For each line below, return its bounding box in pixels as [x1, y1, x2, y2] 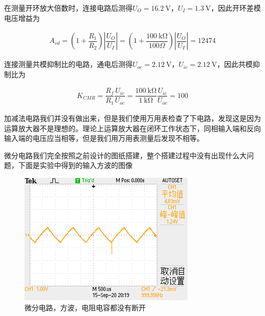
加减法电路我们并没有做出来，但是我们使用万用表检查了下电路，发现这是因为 [4, 112, 261, 123]
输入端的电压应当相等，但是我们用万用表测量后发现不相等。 [4, 133, 204, 143]
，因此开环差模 [210, 3, 261, 13]
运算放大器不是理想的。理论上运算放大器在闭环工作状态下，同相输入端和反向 [4, 123, 261, 133]
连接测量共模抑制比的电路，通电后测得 [4, 59, 132, 69]
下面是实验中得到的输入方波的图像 [18, 160, 132, 171]
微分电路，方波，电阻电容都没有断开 [24, 302, 146, 312]
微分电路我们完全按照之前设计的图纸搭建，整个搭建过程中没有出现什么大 [4, 150, 247, 160]
